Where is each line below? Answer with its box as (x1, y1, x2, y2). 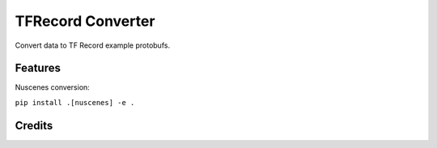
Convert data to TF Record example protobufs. (15, 40, 170, 50)
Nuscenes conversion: (15, 82, 91, 92)
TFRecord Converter (15, 12, 155, 30)
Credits (15, 118, 53, 133)
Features (15, 61, 61, 75)
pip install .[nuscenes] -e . (15, 98, 135, 107)
